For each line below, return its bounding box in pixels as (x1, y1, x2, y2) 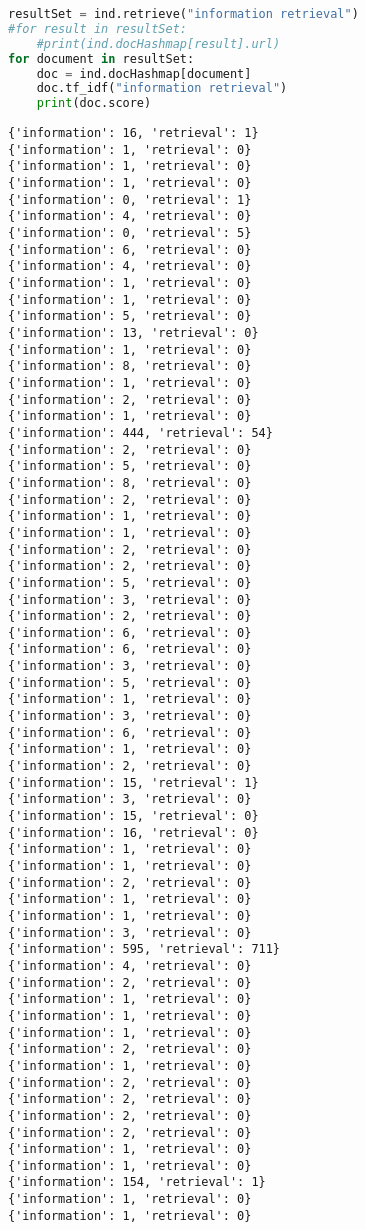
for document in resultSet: (8, 51, 195, 66)
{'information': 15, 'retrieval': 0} (8, 809, 259, 824)
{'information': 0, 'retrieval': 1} (8, 192, 252, 207)
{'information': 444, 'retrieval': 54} (8, 425, 273, 440)
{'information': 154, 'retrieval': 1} (8, 1175, 266, 1190)
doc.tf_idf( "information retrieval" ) (36, 81, 288, 96)
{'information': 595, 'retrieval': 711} (8, 942, 281, 957)
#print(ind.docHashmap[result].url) (36, 36, 281, 51)
